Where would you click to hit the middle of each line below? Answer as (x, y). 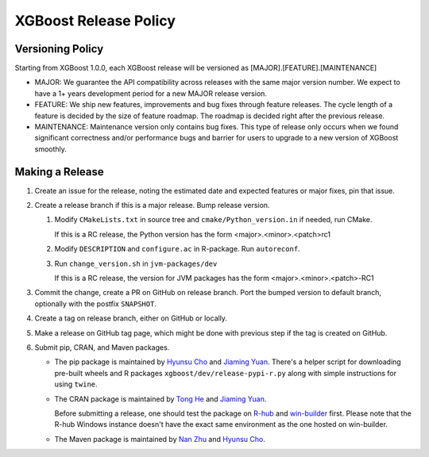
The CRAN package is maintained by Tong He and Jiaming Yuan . (160, 399)
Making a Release (60, 172)
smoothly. (51, 149)
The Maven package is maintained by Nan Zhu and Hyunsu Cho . (160, 439)
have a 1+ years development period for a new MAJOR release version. (151, 93)
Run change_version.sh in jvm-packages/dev (136, 263)
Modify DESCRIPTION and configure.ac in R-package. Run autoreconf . (178, 249)
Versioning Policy (59, 49)
